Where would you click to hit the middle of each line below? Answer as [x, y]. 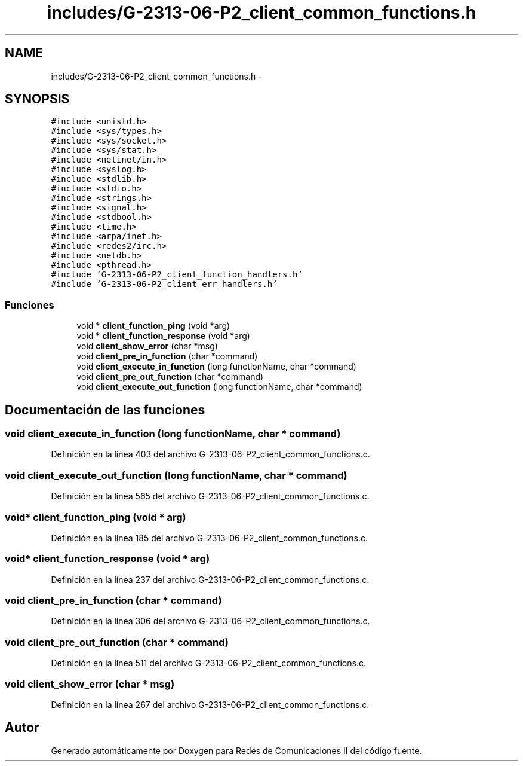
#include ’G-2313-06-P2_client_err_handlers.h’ [164, 284]
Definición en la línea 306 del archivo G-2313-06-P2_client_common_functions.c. [210, 621]
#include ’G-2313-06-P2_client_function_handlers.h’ [177, 275]
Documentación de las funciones [105, 410]
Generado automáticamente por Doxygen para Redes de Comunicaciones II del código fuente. [236, 750]
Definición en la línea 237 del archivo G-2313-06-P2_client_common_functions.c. [210, 579]
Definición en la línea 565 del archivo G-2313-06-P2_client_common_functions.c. [210, 496]
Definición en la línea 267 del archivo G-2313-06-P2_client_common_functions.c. [210, 704]
